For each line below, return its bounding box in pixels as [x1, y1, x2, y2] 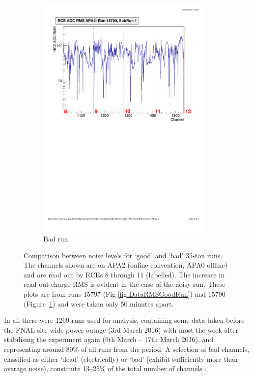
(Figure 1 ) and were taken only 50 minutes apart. [24, 298, 174, 308]
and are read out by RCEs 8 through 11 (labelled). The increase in [24, 269, 225, 279]
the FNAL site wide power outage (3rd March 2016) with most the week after [4, 324, 239, 335]
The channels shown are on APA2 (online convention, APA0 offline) [24, 260, 228, 270]
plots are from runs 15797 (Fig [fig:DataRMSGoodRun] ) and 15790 [24, 288, 225, 299]
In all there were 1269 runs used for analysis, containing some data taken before [4, 315, 245, 325]
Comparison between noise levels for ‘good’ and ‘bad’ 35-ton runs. [24, 250, 223, 260]
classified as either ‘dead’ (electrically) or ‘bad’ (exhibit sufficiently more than [4, 353, 238, 364]
